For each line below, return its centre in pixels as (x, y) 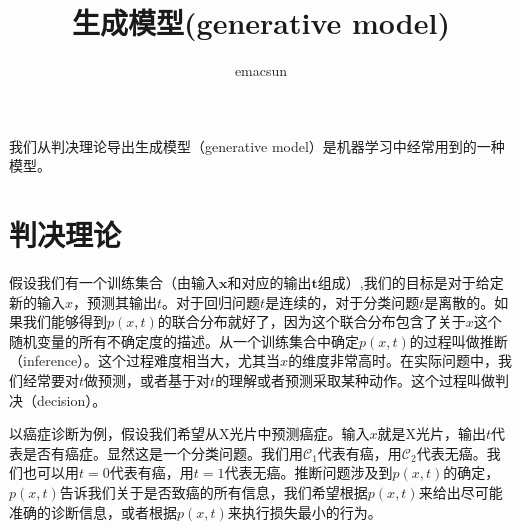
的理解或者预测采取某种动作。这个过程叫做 (355, 380)
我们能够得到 (64, 321)
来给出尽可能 (460, 491)
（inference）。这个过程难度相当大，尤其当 (145, 360)
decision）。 (71, 399)
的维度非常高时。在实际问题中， (393, 360)
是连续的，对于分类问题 (342, 301)
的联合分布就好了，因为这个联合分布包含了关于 (311, 321)
